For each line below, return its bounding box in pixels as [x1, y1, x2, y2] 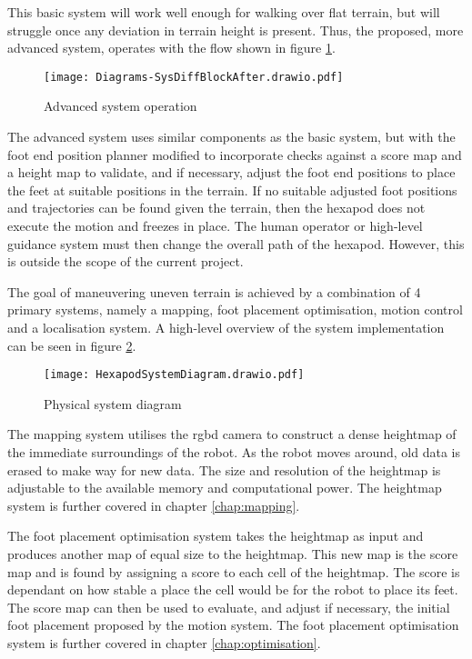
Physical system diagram [44, 394, 182, 413]
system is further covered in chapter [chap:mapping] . [7, 495, 300, 514]
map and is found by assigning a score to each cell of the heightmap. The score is [7, 562, 460, 581]
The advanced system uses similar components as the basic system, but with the [7, 127, 456, 146]
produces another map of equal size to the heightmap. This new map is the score [7, 544, 458, 563]
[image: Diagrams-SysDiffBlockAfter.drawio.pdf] [44, 70, 344, 84]
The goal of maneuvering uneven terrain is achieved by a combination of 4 [7, 282, 421, 301]
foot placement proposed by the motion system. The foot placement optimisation [7, 615, 459, 634]
